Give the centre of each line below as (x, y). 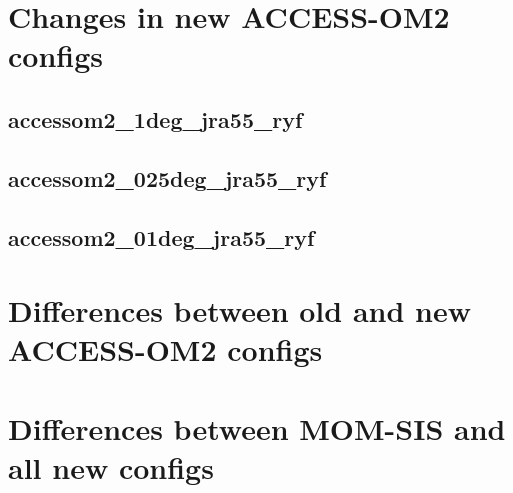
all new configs (111, 466)
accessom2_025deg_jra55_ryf (167, 177)
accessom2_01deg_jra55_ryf (161, 236)
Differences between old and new (239, 310)
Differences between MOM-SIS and (257, 427)
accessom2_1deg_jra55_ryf (155, 118)
